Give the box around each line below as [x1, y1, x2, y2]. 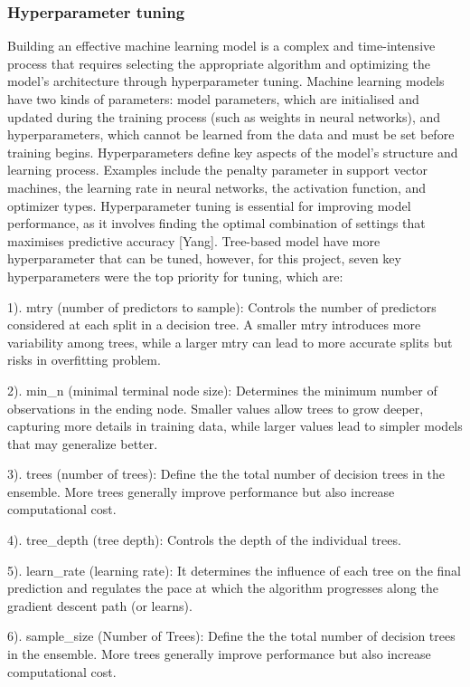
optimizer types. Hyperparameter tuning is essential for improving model [7, 196, 411, 215]
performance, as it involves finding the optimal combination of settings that [7, 214, 426, 233]
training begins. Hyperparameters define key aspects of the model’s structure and [7, 142, 458, 161]
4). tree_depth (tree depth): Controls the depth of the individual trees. [7, 530, 401, 549]
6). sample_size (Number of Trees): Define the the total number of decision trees [7, 626, 456, 645]
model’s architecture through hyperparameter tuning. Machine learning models [7, 72, 445, 91]
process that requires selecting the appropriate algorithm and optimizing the [7, 53, 431, 72]
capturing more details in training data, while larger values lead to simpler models [7, 416, 463, 435]
